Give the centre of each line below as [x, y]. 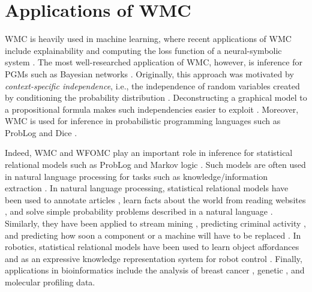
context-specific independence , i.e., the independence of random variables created [152, 85]
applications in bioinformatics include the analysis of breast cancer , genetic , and [155, 270]
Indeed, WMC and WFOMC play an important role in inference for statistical [149, 153]
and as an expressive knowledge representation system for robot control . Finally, [154, 258]
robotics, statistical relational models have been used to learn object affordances [152, 247]
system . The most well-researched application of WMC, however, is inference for [154, 62]
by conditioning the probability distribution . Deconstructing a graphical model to [156, 97]
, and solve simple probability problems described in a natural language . [139, 211]
